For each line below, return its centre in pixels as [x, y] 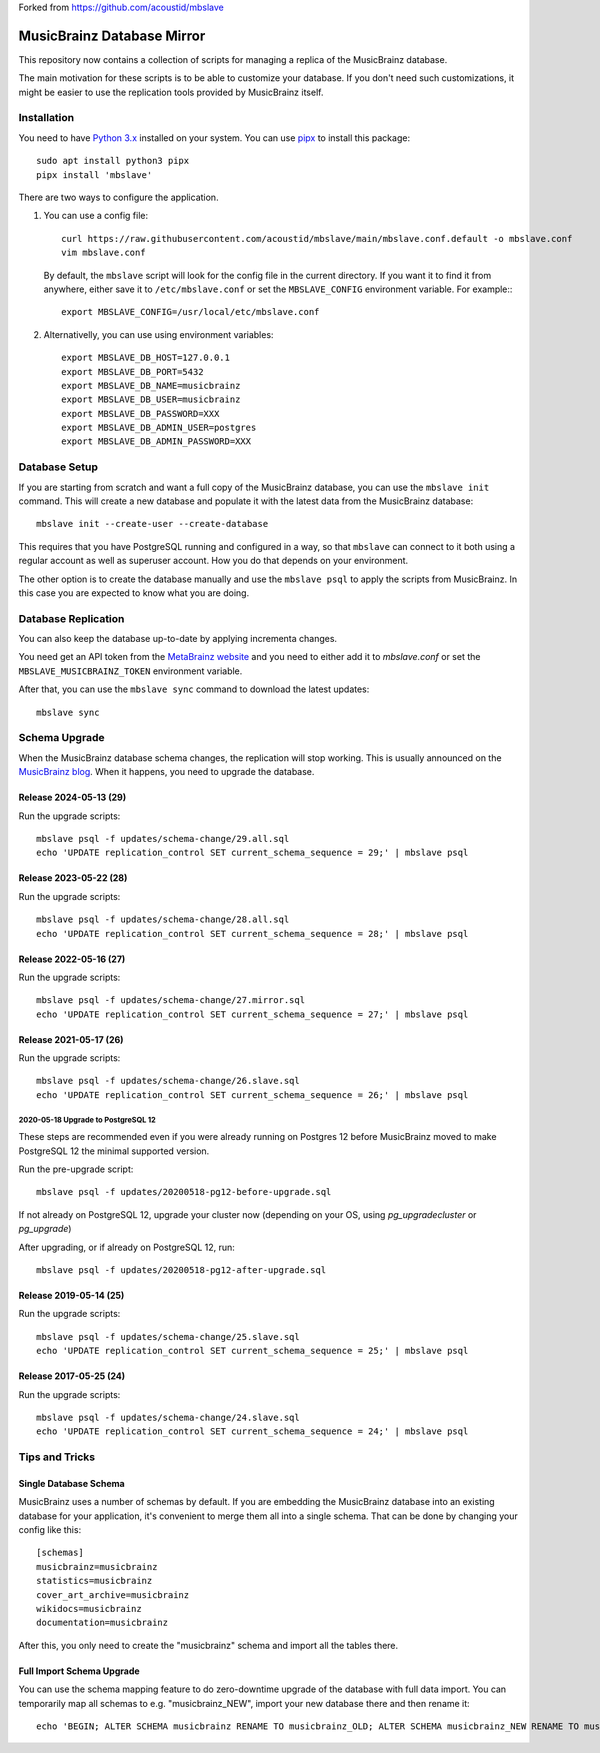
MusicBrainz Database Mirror [112, 35]
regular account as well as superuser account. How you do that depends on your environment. [213, 561]
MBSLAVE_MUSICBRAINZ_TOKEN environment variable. [130, 671]
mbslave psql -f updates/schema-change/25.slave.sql [168, 1336]
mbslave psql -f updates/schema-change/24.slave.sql [168, 1417]
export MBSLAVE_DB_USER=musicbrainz [151, 399]
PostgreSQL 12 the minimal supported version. [114, 1151]
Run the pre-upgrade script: [76, 1169]
